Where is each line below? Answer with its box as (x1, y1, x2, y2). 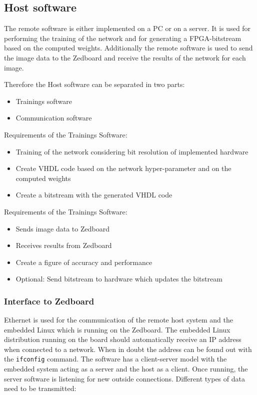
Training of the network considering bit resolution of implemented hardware (15, 146, 248, 156)
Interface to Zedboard (4, 294, 94, 307)
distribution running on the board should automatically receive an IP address (4, 334, 241, 344)
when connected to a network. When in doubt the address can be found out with (4, 343, 252, 354)
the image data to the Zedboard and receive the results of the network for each (4, 52, 246, 62)
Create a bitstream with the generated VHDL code (15, 189, 172, 200)
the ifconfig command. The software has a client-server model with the (4, 353, 227, 364)
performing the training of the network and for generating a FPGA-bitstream (4, 32, 241, 43)
